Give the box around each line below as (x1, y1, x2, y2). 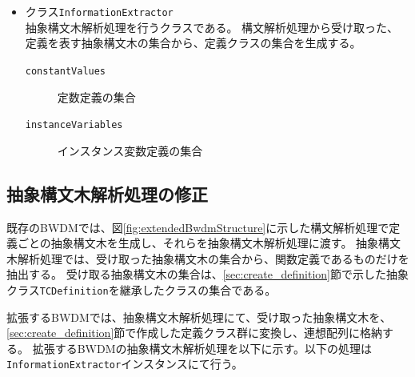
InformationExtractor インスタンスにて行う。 (6, 355, 243, 372)
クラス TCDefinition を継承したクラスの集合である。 (6, 281, 277, 298)
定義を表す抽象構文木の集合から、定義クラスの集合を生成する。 (25, 34, 361, 51)
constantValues (25, 65, 106, 77)
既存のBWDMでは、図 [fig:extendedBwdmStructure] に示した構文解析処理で (6, 219, 389, 235)
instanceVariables (25, 119, 123, 131)
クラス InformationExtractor (25, 3, 174, 19)
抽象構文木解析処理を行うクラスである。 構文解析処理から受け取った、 (25, 18, 399, 35)
